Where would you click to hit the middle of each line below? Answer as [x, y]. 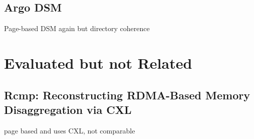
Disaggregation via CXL [68, 109]
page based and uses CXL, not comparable [70, 130]
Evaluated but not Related [98, 62]
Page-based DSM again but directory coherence [77, 28]
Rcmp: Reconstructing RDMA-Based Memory [127, 95]
